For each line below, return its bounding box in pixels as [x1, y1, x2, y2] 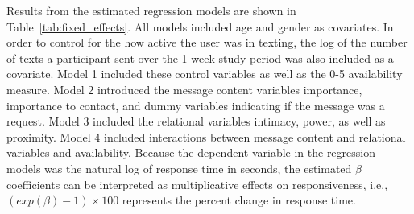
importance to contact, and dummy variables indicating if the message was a [6, 97, 385, 113]
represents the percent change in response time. [122, 191, 356, 208]
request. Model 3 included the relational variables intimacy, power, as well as [6, 113, 386, 130]
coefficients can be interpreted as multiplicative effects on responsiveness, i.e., [6, 175, 388, 192]
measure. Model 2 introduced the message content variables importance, [6, 80, 362, 97]
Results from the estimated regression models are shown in [6, 2, 296, 19]
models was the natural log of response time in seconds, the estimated [6, 159, 352, 176]
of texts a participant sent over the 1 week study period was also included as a [6, 49, 394, 66]
